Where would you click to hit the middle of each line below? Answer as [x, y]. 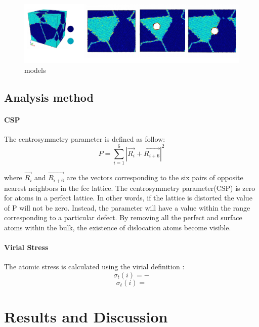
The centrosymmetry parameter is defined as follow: [85, 139]
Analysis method [49, 97]
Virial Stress [26, 247]
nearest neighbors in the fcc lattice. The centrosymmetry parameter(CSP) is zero [130, 188]
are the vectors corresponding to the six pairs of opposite [155, 177]
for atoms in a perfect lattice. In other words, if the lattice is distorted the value [128, 198]
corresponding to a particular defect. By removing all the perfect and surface [123, 217]
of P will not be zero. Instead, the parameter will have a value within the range [127, 207]
